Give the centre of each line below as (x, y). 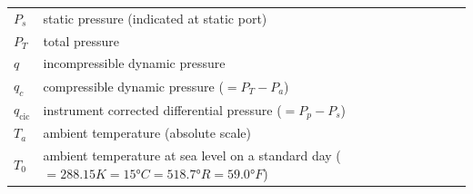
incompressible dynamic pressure (134, 63)
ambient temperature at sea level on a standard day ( (192, 155)
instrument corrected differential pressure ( (162, 109)
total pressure (81, 40)
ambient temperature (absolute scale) (147, 133)
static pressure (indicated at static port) (155, 18)
